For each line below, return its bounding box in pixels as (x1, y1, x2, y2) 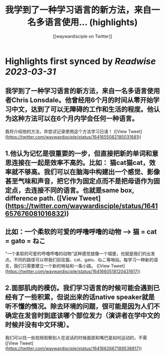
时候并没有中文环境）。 (5, 321, 73, 329)
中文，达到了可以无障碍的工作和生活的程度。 (11, 105, 147, 113)
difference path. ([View (5, 194, 78, 203)
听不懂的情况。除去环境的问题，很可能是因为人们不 (5, 302, 160, 311)
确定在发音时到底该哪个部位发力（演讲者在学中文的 (5, 311, 160, 320)
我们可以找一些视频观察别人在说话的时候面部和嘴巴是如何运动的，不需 (5, 334, 147, 340)
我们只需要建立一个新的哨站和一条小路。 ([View (13, 263, 110, 269)
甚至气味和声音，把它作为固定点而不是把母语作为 (5, 177, 154, 186)
